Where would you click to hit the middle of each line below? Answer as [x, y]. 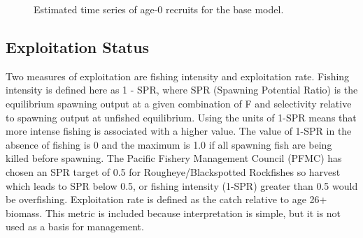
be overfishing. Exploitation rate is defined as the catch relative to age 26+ [166, 199]
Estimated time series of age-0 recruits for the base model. [159, 9]
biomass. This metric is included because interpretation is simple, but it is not [173, 213]
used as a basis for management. [75, 226]
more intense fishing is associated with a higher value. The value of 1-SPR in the [179, 131]
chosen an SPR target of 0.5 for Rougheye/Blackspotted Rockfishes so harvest [173, 171]
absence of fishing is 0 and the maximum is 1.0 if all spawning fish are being [169, 144]
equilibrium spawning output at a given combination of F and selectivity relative [179, 103]
